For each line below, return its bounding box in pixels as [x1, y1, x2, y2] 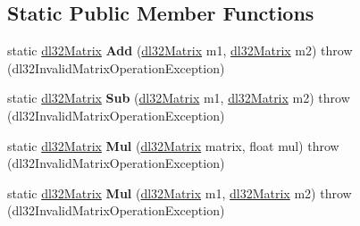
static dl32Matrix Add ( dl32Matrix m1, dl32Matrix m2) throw [7, 41, 353, 60]
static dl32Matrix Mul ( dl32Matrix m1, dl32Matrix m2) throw [7, 183, 352, 202]
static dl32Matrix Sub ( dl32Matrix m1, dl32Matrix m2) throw [7, 88, 350, 107]
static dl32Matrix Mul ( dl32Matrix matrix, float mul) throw [7, 136, 339, 155]
